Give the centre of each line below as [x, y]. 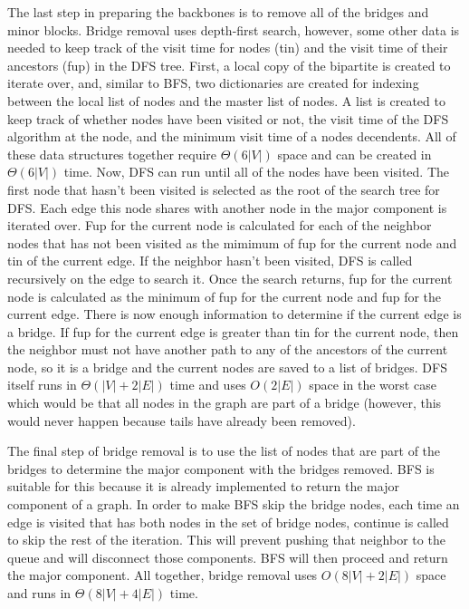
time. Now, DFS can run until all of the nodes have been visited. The [257, 172]
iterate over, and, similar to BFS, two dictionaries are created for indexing [213, 83]
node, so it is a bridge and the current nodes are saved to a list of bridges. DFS [227, 367]
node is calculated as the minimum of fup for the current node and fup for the [225, 296]
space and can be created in [354, 154]
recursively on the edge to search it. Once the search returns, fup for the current [230, 278]
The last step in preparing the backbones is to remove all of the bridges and [218, 12]
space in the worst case [373, 385]
